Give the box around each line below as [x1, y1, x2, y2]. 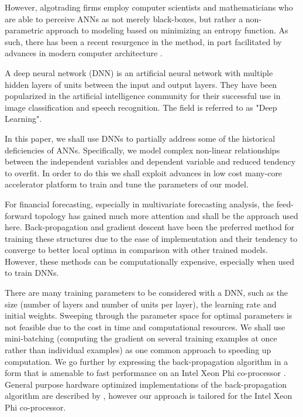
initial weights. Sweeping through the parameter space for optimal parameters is [5, 309, 292, 322]
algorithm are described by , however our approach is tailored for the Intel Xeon [5, 389, 292, 402]
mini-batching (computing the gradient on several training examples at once [5, 332, 277, 344]
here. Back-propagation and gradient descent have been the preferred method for [5, 221, 295, 233]
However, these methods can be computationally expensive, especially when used [5, 255, 295, 267]
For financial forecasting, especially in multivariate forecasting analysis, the [5, 197, 274, 210]
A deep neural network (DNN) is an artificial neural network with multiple [5, 66, 273, 78]
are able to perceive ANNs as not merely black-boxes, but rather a [5, 12, 243, 25]
